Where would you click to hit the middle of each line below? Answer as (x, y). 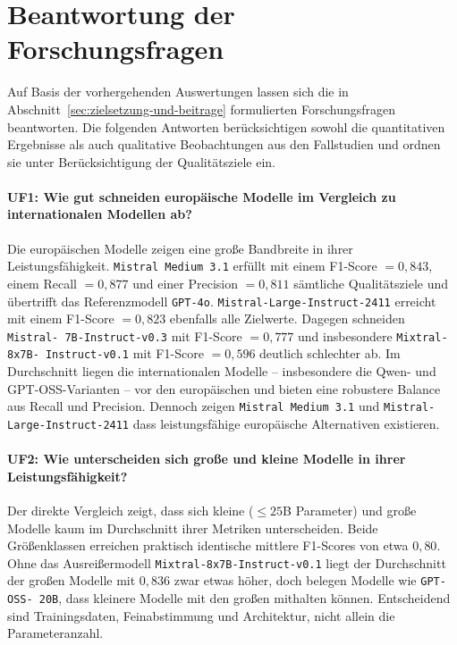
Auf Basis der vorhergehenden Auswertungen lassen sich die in (178, 92)
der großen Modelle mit (72, 580)
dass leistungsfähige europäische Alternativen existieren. (286, 423)
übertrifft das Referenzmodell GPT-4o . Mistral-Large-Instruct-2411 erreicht (222, 301)
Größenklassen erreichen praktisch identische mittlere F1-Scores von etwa (208, 545)
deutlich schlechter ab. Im (330, 353)
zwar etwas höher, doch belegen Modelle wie (295, 580)
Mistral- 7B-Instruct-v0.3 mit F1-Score (125, 335)
